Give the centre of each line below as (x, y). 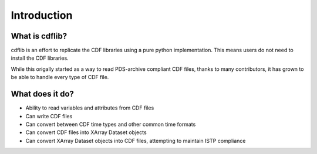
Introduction (42, 15)
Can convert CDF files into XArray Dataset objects (86, 132)
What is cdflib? (39, 36)
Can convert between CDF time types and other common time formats (111, 124)
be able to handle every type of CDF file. (60, 77)
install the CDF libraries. (40, 58)
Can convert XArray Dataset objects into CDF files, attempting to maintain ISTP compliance (136, 141)
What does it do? (43, 94)
